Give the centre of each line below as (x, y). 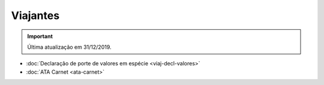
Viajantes (35, 15)
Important (40, 36)
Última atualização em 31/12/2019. (69, 47)
